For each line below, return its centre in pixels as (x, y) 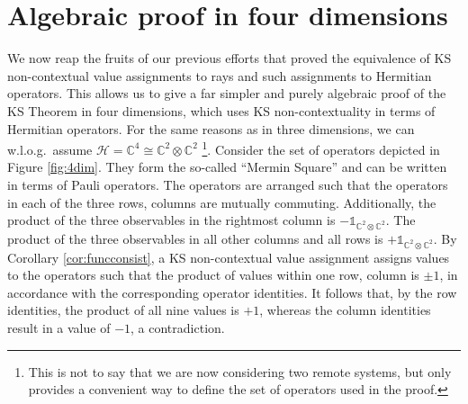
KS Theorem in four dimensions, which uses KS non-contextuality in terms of (221, 110)
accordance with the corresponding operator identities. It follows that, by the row (232, 292)
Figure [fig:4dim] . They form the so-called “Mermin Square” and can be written (227, 167)
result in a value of (59, 328)
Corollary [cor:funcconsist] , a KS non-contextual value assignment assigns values (229, 257)
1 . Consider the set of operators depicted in (321, 148)
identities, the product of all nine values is (123, 310)
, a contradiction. (178, 328)
